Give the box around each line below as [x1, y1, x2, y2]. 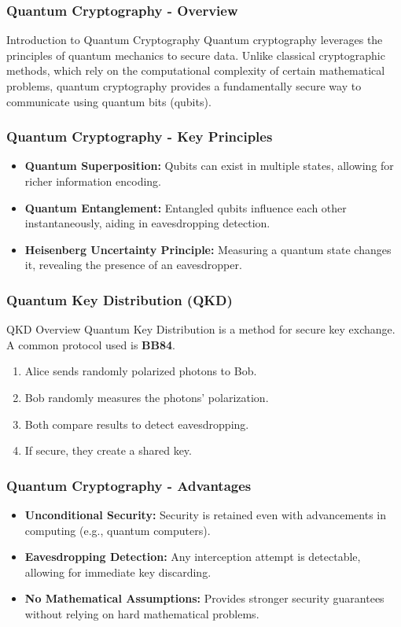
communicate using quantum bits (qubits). [6, 93, 212, 109]
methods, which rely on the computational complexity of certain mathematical [6, 62, 385, 79]
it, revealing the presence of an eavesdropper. [24, 256, 242, 273]
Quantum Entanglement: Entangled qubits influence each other [24, 199, 347, 216]
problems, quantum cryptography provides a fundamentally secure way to [6, 78, 362, 94]
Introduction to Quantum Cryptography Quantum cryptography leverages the [6, 31, 383, 48]
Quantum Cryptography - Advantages [6, 475, 252, 495]
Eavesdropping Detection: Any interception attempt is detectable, [24, 548, 361, 565]
